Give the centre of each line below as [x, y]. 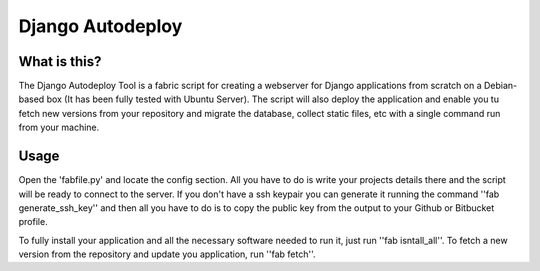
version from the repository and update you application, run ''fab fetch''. [167, 254]
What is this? [60, 61]
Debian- [500, 86]
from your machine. [59, 127]
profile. [33, 222]
